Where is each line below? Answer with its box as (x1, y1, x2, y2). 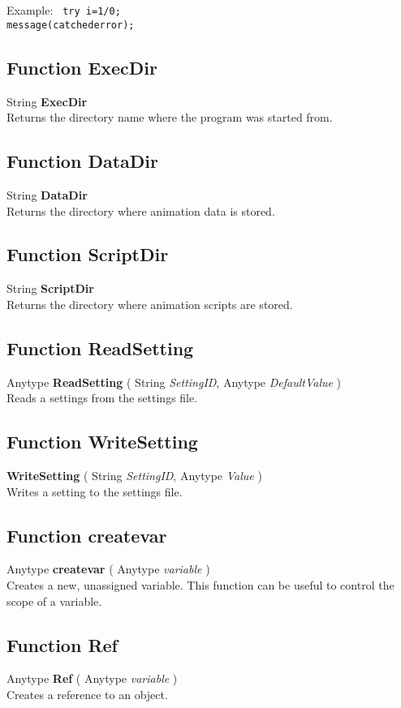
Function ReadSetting (6, 335, 194, 360)
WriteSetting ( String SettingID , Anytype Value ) (6, 467, 262, 484)
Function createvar (6, 522, 167, 547)
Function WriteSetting (6, 429, 198, 454)
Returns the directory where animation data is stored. (6, 202, 275, 219)
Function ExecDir (6, 54, 157, 79)
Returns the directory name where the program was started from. (6, 109, 333, 126)
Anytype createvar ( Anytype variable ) (6, 560, 210, 577)
